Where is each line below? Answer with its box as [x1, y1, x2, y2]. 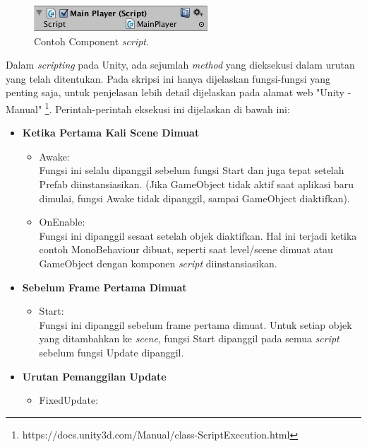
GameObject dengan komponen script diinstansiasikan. [39, 255, 277, 270]
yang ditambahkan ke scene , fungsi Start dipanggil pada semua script [39, 331, 339, 346]
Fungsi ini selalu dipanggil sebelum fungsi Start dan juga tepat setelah [39, 163, 344, 178]
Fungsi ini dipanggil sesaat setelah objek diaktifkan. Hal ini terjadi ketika [39, 228, 357, 243]
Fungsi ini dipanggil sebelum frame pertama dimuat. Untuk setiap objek [39, 317, 352, 332]
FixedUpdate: [39, 393, 99, 407]
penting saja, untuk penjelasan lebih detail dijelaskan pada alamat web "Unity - [6, 85, 351, 100]
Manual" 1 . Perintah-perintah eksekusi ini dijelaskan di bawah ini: [6, 99, 290, 116]
